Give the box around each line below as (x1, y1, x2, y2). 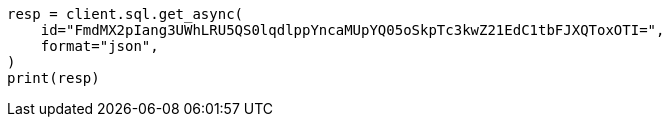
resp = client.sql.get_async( (7, 6, 244, 22)
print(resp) (7, 70, 100, 86)
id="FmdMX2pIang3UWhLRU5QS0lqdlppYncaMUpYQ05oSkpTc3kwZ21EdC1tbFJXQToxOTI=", (40, 22, 665, 38)
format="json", (40, 38, 159, 54)
